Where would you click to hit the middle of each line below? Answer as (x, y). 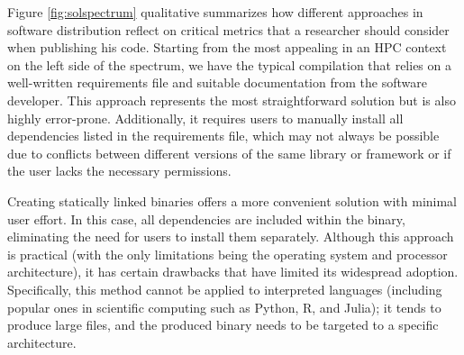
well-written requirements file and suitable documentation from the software (217, 82)
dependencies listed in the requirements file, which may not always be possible (223, 136)
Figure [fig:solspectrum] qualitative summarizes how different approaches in (215, 12)
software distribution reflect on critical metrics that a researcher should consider (228, 29)
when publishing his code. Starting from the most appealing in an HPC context (227, 47)
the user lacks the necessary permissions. (119, 171)
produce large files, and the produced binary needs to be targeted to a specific (223, 325)
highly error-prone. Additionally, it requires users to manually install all (205, 118)
